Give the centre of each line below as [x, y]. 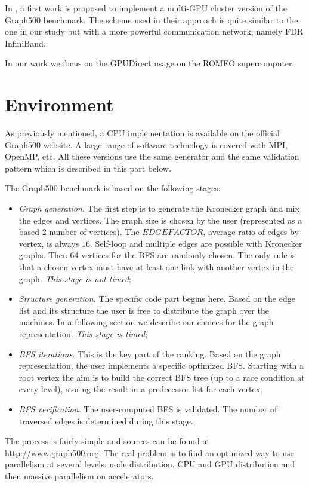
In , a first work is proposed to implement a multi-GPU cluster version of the [146, 8]
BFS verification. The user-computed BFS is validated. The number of [148, 409]
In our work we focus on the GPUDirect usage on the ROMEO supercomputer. [150, 63]
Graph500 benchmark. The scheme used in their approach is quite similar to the [152, 19]
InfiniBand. [25, 43]
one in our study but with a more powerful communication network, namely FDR [154, 31]
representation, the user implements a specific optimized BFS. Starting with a [161, 366]
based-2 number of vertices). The [79, 232]
